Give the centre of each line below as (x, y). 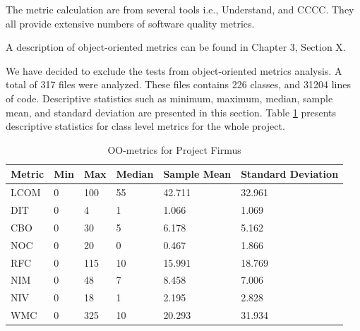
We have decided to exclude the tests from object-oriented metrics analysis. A (174, 70)
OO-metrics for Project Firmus (174, 149)
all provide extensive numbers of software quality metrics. (130, 23)
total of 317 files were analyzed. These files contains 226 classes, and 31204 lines (179, 84)
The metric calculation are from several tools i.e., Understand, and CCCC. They (180, 9)
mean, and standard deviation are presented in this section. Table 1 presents (171, 112)
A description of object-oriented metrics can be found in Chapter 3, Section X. (176, 47)
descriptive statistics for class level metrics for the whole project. (145, 126)
